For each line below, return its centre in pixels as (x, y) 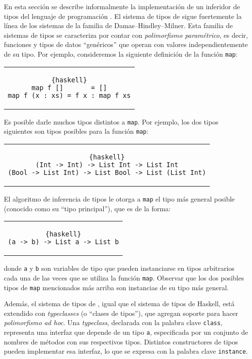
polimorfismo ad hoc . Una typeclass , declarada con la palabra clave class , (113, 322)
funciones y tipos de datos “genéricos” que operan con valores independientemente (126, 44)
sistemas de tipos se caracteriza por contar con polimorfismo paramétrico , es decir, (126, 35)
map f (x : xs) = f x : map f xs (69, 95)
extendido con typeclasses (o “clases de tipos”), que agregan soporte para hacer (121, 313)
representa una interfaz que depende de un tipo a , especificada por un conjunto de (126, 332)
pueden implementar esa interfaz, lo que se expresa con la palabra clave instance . (126, 351)
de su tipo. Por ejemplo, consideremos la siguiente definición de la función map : (121, 54)
